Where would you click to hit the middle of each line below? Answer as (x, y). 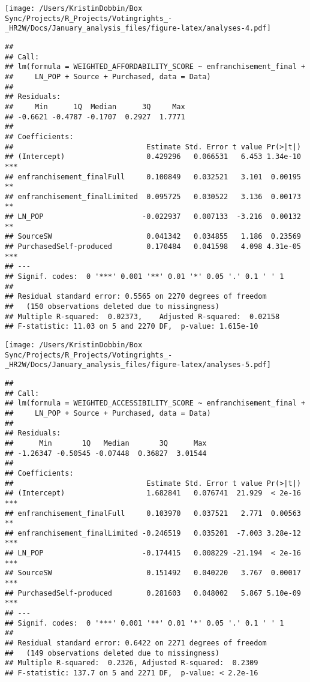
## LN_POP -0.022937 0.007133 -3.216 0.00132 (153, 217)
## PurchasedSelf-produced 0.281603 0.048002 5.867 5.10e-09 (153, 593)
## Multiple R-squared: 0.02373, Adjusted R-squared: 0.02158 (142, 316)
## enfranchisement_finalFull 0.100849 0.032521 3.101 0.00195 (153, 177)
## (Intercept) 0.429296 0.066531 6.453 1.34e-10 (153, 157)
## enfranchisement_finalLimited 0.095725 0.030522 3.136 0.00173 (153, 196)
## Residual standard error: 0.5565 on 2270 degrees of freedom (136, 297)
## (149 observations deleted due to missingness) (112, 653)
